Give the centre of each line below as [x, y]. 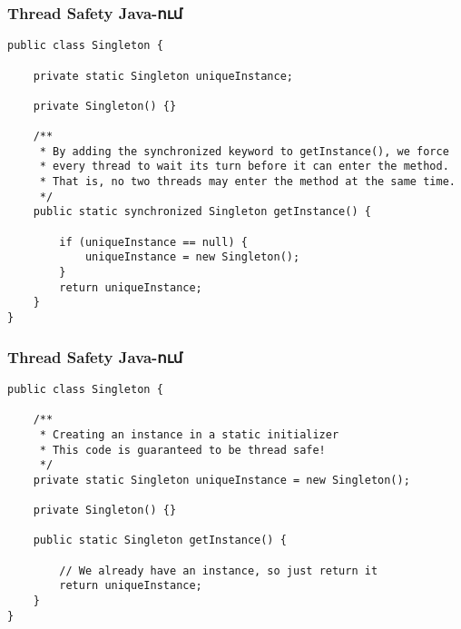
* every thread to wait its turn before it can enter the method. [244, 167]
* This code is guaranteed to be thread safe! [182, 450]
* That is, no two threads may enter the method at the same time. [247, 182]
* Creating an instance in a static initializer [189, 434]
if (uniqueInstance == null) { [153, 242]
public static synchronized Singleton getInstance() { [202, 212]
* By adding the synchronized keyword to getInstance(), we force [244, 151]
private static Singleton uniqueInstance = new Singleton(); [221, 480]
